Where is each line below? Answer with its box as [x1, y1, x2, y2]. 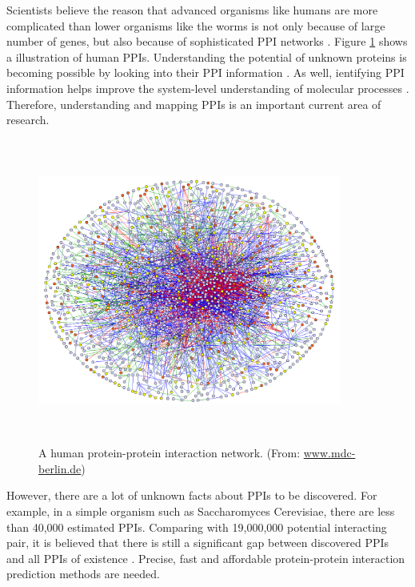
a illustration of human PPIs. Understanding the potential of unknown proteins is [6, 48, 407, 65]
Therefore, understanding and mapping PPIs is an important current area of [6, 95, 381, 112]
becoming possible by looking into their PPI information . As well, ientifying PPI [6, 64, 405, 81]
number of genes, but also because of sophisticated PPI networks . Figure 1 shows [6, 33, 408, 50]
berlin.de [38, 460, 82, 476]
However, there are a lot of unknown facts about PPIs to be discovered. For [6, 487, 377, 504]
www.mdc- [303, 444, 356, 461]
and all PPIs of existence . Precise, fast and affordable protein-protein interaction [6, 549, 405, 566]
